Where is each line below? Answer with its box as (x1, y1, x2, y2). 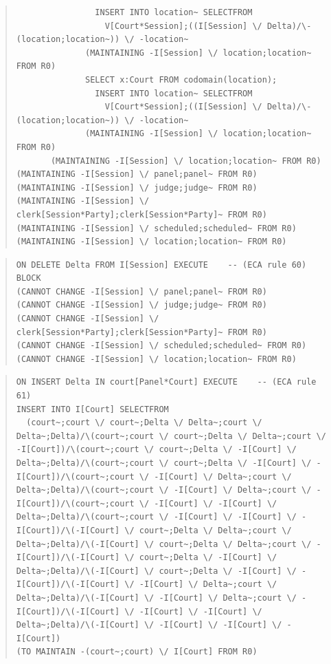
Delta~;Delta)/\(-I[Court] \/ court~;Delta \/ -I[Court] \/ (16, 566, 297, 576)
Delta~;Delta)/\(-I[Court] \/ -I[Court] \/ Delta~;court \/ (16, 592, 297, 603)
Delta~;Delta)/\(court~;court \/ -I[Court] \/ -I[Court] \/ (16, 512, 297, 522)
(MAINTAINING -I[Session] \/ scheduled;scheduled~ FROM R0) (16, 223, 297, 233)
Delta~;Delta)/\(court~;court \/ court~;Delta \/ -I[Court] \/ (16, 458, 312, 468)
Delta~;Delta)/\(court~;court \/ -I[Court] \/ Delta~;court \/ (16, 485, 312, 495)
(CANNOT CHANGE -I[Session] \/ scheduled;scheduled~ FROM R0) (16, 341, 307, 351)
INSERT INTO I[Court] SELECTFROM (16, 404, 169, 414)
